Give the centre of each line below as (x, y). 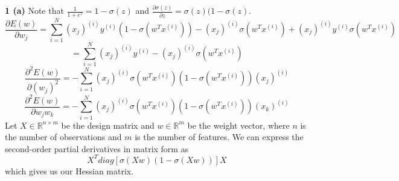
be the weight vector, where (238, 125)
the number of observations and (63, 137)
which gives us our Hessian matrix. (69, 170)
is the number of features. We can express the (219, 137)
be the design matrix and (108, 125)
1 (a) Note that (34, 11)
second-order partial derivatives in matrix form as (97, 148)
